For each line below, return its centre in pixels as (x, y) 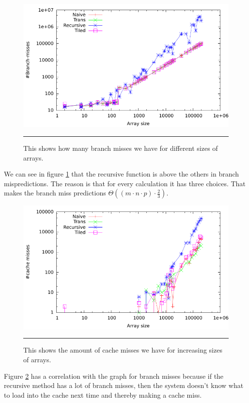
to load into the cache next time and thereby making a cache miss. (103, 395)
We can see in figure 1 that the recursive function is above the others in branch (122, 174)
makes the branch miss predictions (55, 193)
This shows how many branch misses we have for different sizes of (121, 148)
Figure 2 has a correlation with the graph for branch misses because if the (114, 376)
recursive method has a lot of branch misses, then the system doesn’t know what (124, 385)
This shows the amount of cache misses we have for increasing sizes (123, 350)
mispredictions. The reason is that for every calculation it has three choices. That (125, 183)
